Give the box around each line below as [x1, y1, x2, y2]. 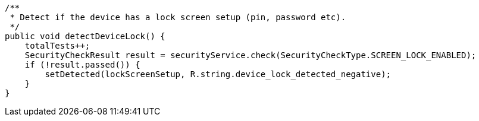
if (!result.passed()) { [24, 60, 140, 69]
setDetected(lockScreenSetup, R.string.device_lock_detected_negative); [45, 69, 392, 79]
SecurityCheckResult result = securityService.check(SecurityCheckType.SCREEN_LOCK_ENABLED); [24, 50, 477, 60]
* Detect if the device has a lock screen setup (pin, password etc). [10, 12, 346, 22]
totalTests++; [24, 41, 90, 50]
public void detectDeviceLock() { [5, 31, 165, 41]
